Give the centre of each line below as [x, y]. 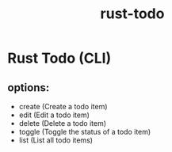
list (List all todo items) [55, 140]
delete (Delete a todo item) [63, 123]
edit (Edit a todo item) [54, 115]
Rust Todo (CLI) [59, 58]
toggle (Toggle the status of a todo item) [85, 132]
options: [29, 87]
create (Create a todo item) [63, 106]
